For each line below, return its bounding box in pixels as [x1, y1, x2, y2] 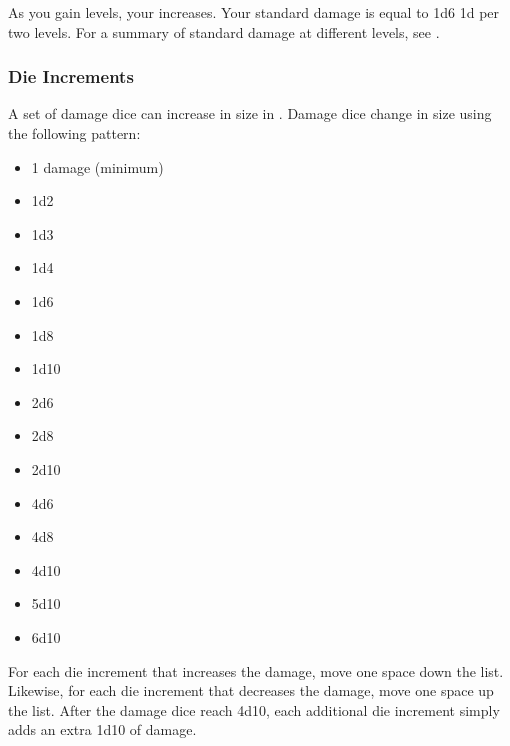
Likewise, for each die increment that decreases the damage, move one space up [8, 680, 494, 701]
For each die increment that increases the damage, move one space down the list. [8, 660, 504, 681]
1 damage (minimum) [31, 156, 164, 177]
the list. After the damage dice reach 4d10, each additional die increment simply [8, 699, 500, 720]
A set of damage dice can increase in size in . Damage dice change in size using [8, 103, 492, 124]
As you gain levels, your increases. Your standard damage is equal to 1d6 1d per [8, 2, 500, 22]
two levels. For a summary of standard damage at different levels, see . [8, 21, 440, 42]
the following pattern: [8, 123, 141, 143]
